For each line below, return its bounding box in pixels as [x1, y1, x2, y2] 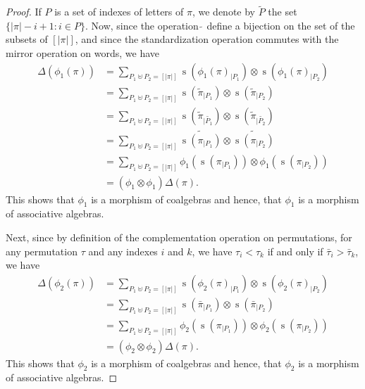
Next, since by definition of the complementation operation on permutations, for [6, 229, 352, 244]
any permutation [6, 243, 78, 258]
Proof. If [6, 4, 42, 19]
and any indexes [88, 243, 158, 258]
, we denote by [192, 4, 256, 19]
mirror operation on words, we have [6, 46, 160, 60]
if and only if [267, 243, 323, 258]
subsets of [6, 32, 48, 46]
